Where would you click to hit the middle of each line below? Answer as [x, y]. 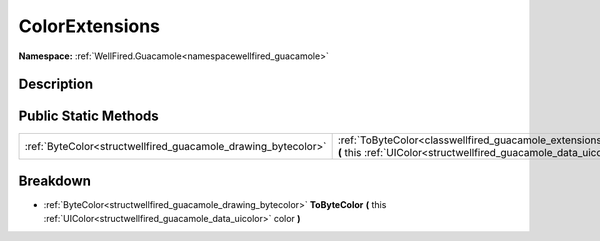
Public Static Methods [88, 116]
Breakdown [55, 180]
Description [56, 84]
